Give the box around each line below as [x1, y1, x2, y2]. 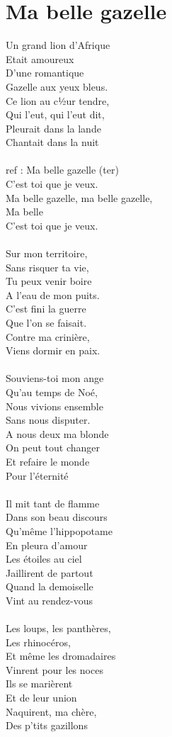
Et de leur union [6, 690, 77, 705]
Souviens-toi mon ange [6, 371, 104, 386]
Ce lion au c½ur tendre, [6, 93, 110, 108]
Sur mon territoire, [6, 246, 88, 261]
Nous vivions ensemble [6, 398, 103, 413]
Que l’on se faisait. [6, 315, 87, 330]
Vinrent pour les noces [6, 662, 103, 677]
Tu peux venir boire [6, 274, 92, 288]
